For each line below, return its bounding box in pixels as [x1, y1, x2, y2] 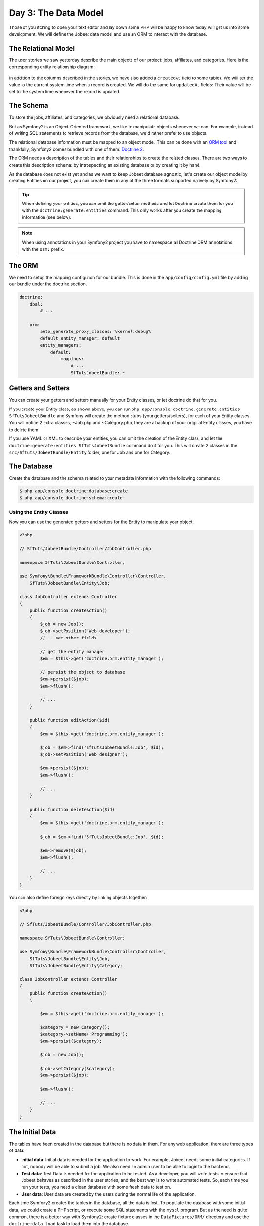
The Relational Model [9, 44, 75, 52]
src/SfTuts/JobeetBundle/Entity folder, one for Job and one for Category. [9, 449, 171, 455]
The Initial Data [9, 1128, 56, 1136]
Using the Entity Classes [9, 509, 68, 515]
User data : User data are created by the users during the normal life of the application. [21, 1191, 196, 1197]
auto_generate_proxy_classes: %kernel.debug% [40, 329, 151, 334]
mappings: [60, 356, 84, 361]
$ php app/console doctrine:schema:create [19, 495, 123, 501]
